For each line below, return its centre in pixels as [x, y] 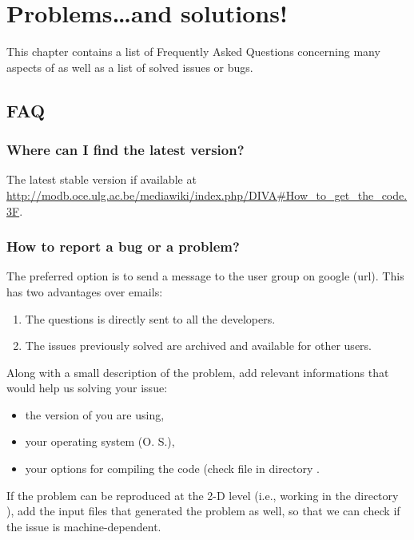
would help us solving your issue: [87, 388]
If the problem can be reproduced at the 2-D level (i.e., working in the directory [203, 495]
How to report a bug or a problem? [123, 246]
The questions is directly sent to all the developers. [150, 318]
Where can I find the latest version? [125, 150]
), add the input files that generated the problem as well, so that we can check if [203, 511]
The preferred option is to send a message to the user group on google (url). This [205, 276]
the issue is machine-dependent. [84, 526]
